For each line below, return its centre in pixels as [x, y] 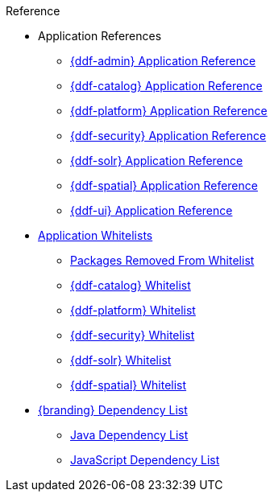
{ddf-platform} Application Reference [169, 111]
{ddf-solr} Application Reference [157, 161]
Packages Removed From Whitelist [162, 260]
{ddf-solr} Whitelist [121, 360]
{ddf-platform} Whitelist [133, 310]
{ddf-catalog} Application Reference [166, 86]
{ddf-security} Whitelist [133, 335]
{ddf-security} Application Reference [168, 136]
